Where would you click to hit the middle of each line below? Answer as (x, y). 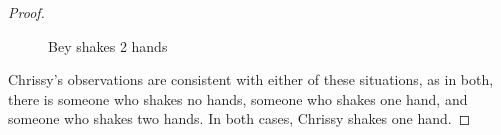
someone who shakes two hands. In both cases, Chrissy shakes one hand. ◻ (239, 118)
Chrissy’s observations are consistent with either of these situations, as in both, (251, 79)
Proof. (26, 12)
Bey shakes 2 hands (108, 45)
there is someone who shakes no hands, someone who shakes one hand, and (238, 98)
